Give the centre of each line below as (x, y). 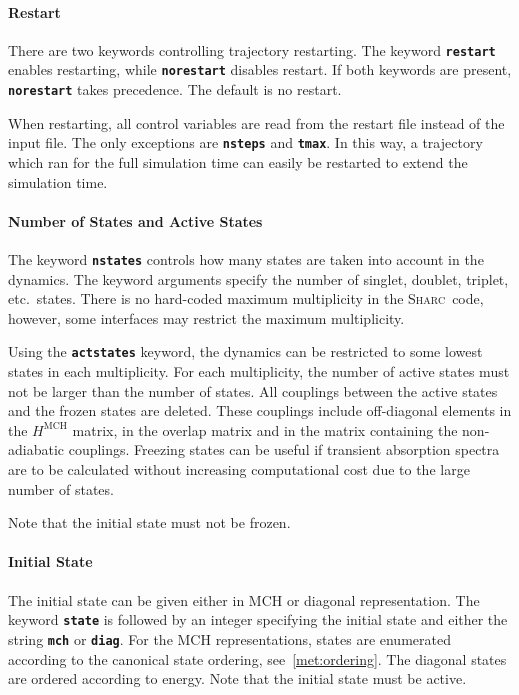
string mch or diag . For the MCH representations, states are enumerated (229, 638)
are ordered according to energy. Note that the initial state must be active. (237, 678)
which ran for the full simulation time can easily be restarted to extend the (238, 162)
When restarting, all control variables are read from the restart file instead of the (256, 122)
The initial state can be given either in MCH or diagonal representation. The (244, 599)
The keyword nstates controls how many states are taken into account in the (246, 259)
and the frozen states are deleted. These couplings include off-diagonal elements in (260, 410)
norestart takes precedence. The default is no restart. (175, 89)
